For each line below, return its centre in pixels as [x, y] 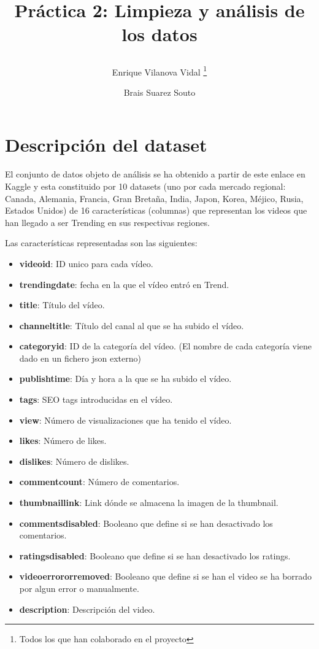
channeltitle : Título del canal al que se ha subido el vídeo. [132, 325]
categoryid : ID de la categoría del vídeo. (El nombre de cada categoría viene [166, 346]
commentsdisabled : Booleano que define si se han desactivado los [146, 523]
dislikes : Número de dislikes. [74, 461]
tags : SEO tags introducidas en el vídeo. [96, 399]
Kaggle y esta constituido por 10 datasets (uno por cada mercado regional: [145, 186]
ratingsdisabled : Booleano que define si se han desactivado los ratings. [155, 555]
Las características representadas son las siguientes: [101, 243]
